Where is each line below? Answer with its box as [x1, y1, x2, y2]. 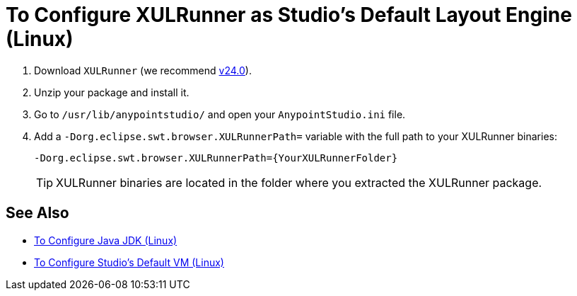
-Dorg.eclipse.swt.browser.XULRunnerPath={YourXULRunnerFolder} [34, 152, 398, 164]
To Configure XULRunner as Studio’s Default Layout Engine [6, 3, 572, 27]
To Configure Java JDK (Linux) [34, 234, 177, 246]
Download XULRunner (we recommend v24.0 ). [34, 64, 252, 76]
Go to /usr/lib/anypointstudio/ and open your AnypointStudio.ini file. [34, 108, 406, 120]
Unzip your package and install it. [34, 86, 190, 98]
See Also [6, 204, 69, 222]
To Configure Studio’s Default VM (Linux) [34, 256, 224, 268]
